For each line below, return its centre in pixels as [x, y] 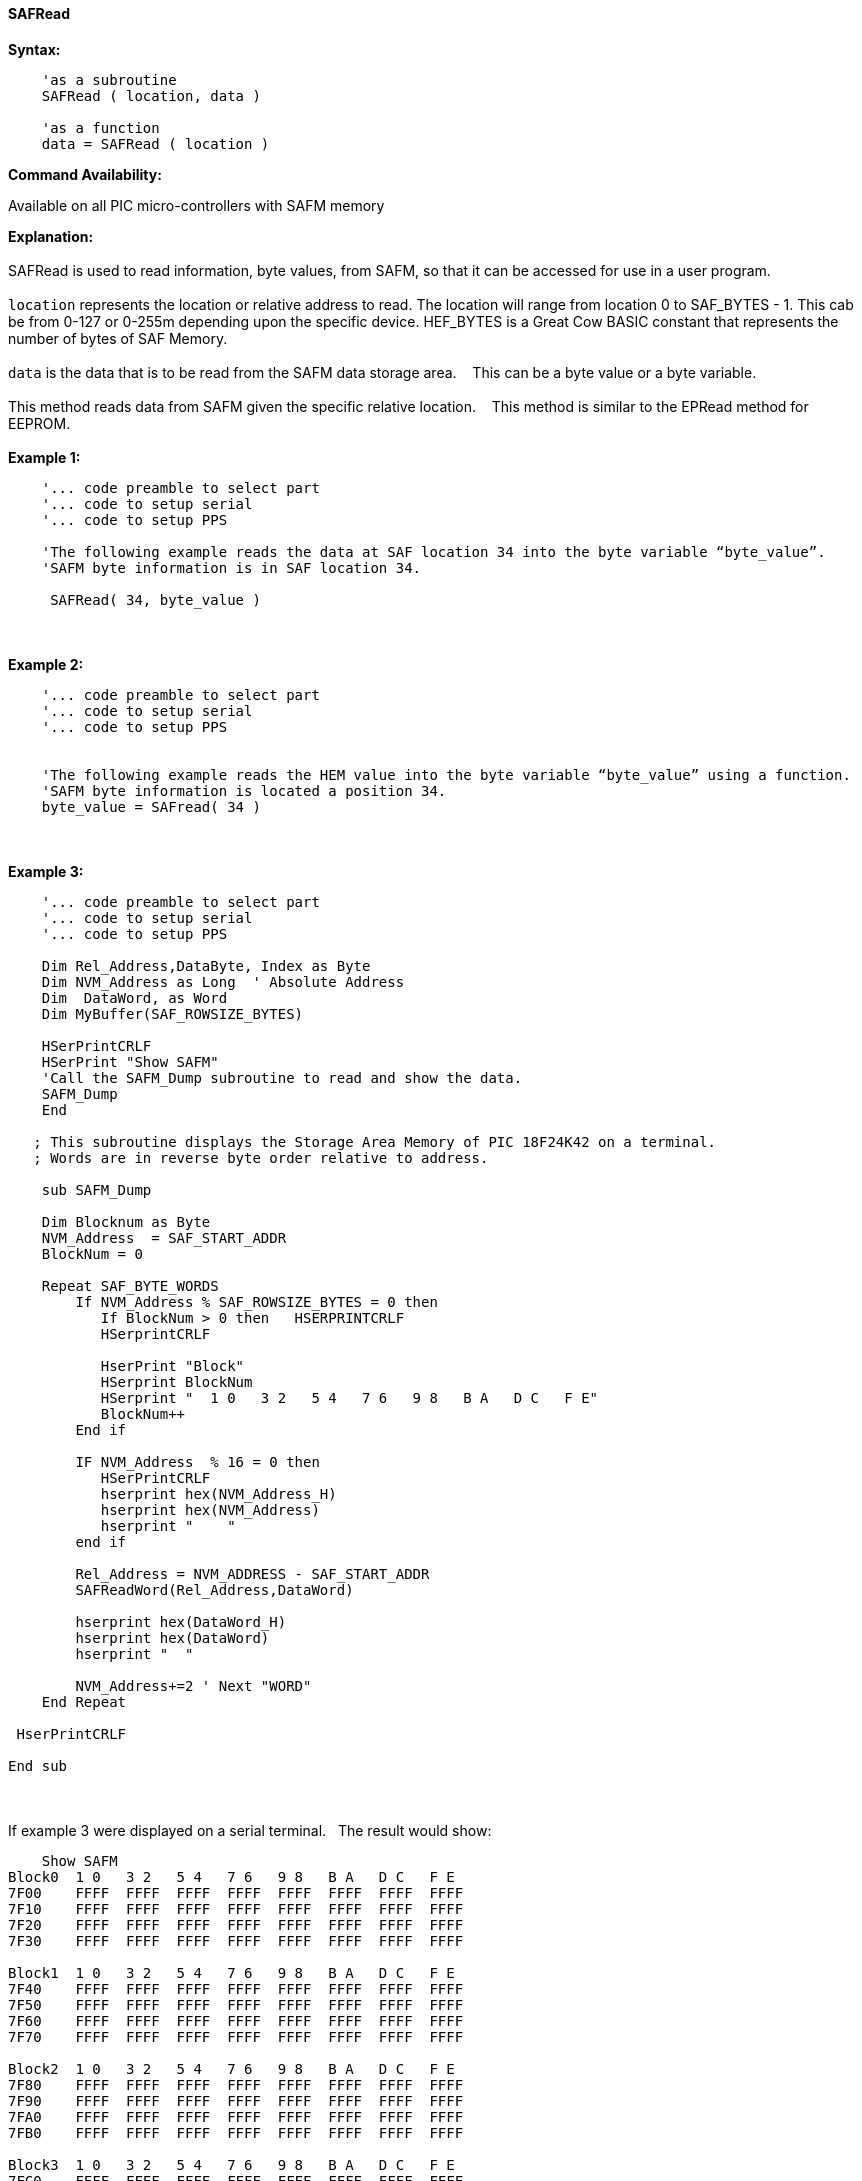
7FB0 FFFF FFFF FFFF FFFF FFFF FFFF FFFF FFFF [236, 2132]
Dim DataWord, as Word [134, 997]
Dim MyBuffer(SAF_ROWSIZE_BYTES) [172, 1013]
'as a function [100, 127]
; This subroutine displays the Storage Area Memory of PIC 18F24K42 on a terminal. [375, 1141]
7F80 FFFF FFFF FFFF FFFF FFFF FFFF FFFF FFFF [236, 2084]
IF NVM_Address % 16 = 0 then [197, 1461]
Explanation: [51, 236]
